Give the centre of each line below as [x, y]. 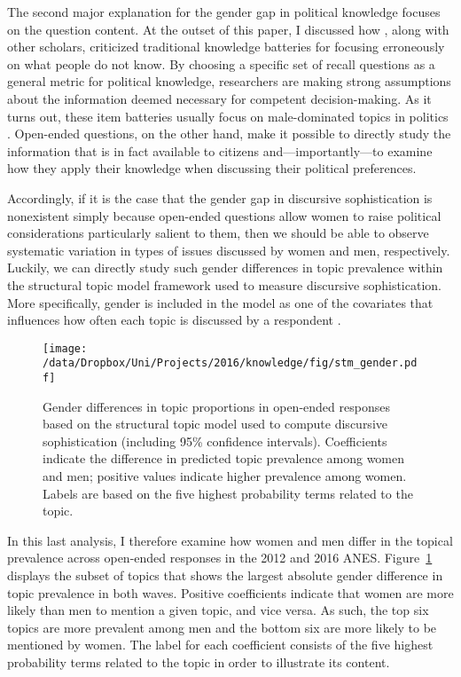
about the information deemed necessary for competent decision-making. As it [219, 98]
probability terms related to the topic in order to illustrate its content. [199, 661]
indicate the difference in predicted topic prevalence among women [224, 458]
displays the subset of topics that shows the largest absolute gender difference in [225, 575]
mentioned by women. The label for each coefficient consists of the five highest [220, 645]
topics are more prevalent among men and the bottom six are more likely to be [222, 627]
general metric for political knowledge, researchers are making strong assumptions [229, 81]
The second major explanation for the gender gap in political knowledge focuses [224, 12]
